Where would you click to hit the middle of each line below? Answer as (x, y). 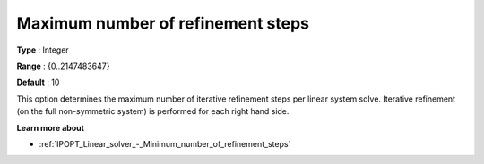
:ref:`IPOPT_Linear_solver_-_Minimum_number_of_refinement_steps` (165, 143)
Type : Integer (43, 50)
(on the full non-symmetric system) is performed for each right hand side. (153, 111)
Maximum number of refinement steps (163, 23)
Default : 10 (38, 82)
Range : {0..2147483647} (63, 66)
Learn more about (51, 127)
